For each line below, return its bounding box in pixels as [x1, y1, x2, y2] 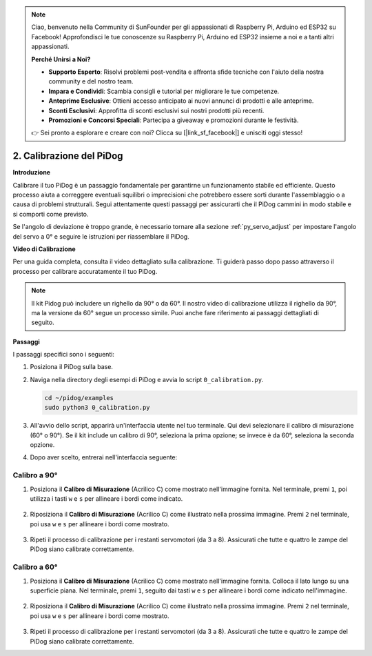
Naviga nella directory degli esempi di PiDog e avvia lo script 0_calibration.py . [30, 375, 264, 384]
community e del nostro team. [48, 77, 134, 86]
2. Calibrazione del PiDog [12, 150, 123, 162]
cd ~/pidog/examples [44, 394, 114, 401]
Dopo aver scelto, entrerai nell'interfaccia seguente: [30, 453, 178, 461]
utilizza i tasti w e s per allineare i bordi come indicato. [30, 494, 183, 503]
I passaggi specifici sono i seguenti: [12, 350, 115, 359]
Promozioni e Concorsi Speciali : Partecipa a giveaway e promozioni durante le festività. [48, 116, 299, 124]
